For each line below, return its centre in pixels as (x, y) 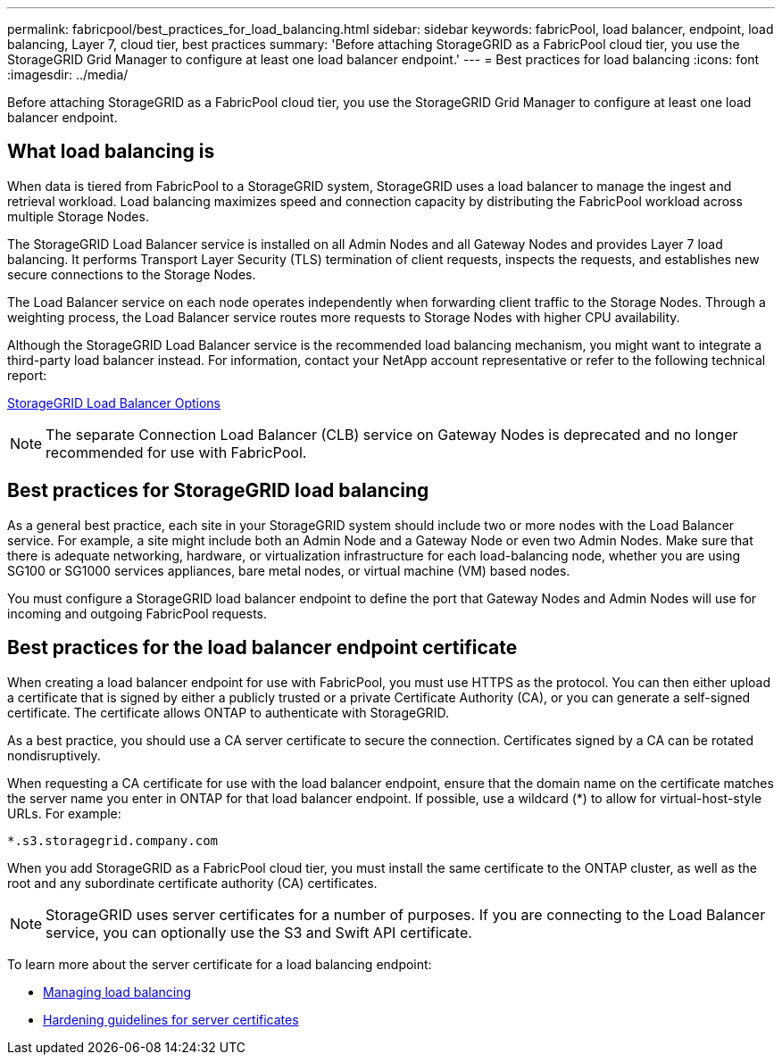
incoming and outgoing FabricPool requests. (137, 613)
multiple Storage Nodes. (78, 216)
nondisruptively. (54, 755)
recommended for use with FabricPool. (176, 452)
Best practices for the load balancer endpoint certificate (262, 648)
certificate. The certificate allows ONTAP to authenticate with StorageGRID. (228, 712)
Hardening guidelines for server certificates (171, 1019)
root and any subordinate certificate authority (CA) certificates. (192, 883)
